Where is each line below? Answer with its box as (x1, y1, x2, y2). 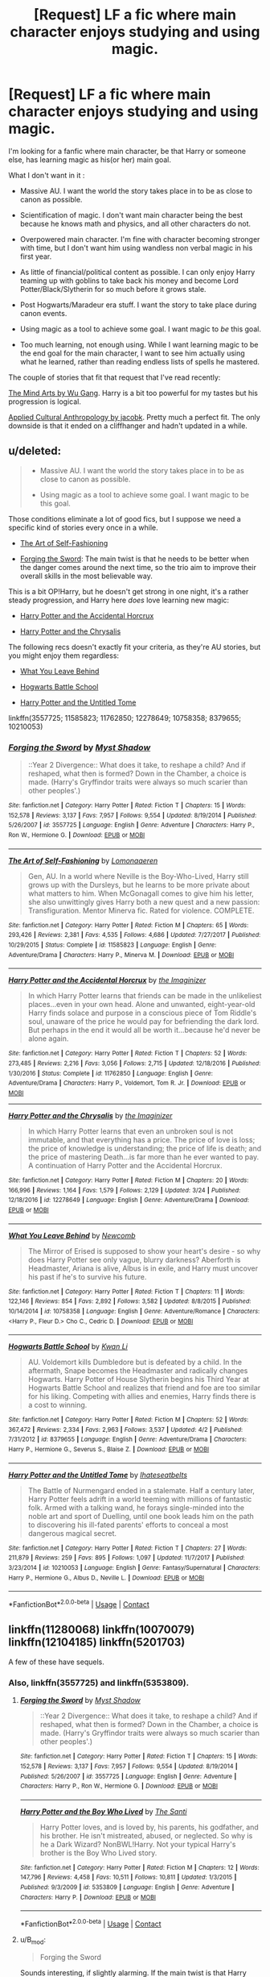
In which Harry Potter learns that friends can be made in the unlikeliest (27, 991, 263, 1001)
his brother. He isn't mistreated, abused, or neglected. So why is (39, 1830, 253, 1840)
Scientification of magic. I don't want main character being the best (19, 210, 243, 219)
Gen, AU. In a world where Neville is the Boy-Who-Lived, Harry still (27, 871, 249, 880)
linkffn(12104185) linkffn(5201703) (8, 1635, 186, 1650)
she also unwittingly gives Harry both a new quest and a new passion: (27, 897, 260, 906)
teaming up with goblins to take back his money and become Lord (19, 276, 239, 285)
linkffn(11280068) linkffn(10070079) (8, 1623, 195, 1637)
